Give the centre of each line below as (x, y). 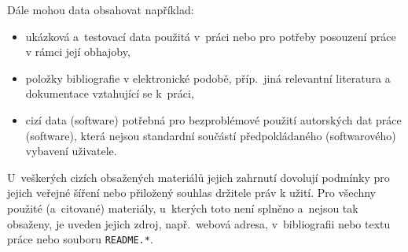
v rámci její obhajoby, (78, 52)
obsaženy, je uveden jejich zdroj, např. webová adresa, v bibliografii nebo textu (199, 223)
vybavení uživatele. (71, 151)
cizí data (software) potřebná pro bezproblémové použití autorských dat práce (213, 119)
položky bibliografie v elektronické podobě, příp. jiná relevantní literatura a (208, 78)
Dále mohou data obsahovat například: (101, 9)
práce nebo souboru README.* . (80, 239)
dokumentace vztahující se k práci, (110, 93)
